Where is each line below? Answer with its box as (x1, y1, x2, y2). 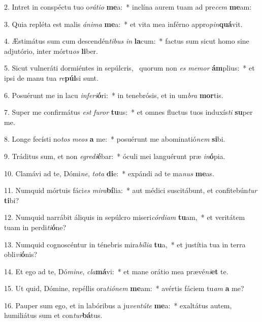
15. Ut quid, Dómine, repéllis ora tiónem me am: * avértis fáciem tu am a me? (4, 283, 244, 294)
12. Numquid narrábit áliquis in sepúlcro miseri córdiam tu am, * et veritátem (4, 212, 245, 222)
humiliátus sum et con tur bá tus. (4, 310, 103, 320)
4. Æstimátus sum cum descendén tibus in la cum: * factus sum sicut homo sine (4, 36, 249, 46)
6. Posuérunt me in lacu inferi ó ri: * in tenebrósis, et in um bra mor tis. (4, 89, 223, 100)
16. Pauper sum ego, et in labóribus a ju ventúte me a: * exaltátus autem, (4, 300, 232, 310)
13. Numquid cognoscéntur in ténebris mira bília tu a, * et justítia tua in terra (4, 239, 246, 249)
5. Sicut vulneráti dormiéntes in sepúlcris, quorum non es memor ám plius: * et (4, 62, 255, 73)
